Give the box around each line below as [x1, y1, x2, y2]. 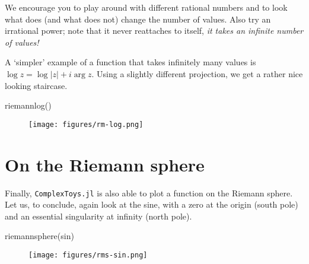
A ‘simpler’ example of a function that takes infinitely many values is [5, 56, 256, 68]
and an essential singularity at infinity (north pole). [5, 209, 192, 222]
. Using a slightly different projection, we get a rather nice [91, 67, 303, 79]
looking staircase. [5, 79, 68, 91]
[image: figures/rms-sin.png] [28, 250, 148, 259]
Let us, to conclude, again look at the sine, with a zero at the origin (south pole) [5, 198, 298, 211]
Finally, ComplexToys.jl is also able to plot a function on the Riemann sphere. [5, 186, 293, 199]
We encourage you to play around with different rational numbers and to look [5, 1, 288, 13]
